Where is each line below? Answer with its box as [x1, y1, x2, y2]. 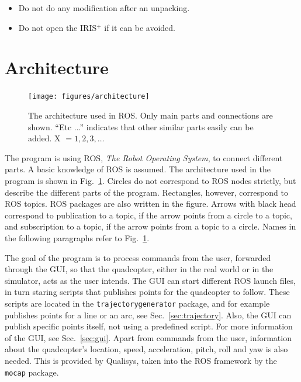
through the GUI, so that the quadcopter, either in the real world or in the [5, 263, 274, 275]
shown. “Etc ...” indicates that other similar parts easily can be [28, 120, 254, 133]
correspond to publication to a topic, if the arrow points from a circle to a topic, [5, 209, 292, 221]
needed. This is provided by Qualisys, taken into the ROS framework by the [5, 354, 277, 366]
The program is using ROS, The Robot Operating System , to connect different [5, 151, 283, 164]
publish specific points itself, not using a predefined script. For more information [5, 320, 293, 332]
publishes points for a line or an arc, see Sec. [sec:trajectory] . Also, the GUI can [5, 308, 292, 321]
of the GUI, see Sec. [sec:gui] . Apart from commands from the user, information [5, 331, 292, 343]
